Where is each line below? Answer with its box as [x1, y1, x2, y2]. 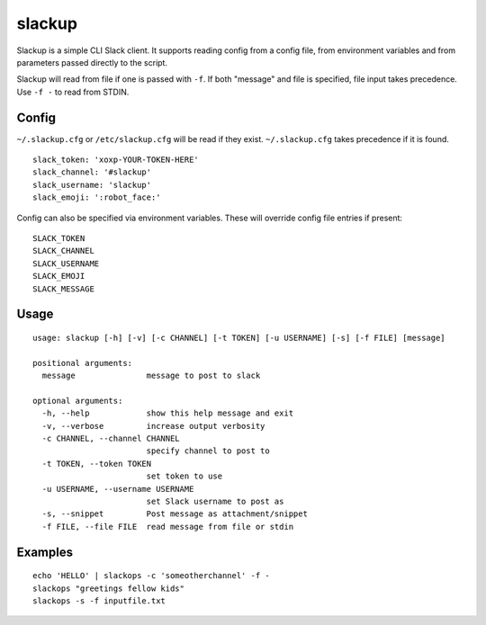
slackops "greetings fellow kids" [32, 583, 184, 594]
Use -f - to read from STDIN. [16, 86, 130, 97]
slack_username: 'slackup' [32, 180, 152, 190]
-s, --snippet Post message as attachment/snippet [41, 509, 308, 519]
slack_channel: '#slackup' [32, 167, 152, 177]
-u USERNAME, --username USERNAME [41, 484, 194, 494]
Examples [16, 544, 74, 559]
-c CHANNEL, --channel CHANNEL [41, 433, 180, 444]
